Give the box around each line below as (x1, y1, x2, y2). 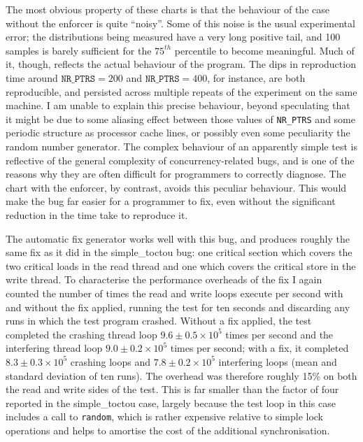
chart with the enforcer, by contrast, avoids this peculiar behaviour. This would (6, 180, 347, 194)
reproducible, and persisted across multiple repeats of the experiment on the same (6, 84, 357, 99)
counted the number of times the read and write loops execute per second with (6, 285, 343, 300)
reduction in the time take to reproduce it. (6, 207, 188, 222)
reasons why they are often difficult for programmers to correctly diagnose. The (6, 166, 346, 181)
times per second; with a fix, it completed (170, 341, 349, 355)
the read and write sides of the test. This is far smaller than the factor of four (6, 382, 339, 397)
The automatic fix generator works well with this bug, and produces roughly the (6, 231, 350, 245)
